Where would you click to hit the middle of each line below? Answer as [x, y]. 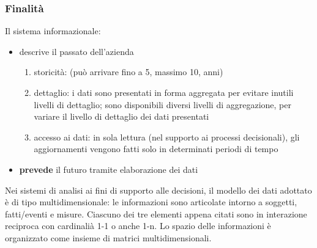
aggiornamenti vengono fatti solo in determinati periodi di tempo [156, 149]
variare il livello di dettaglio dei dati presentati [121, 116]
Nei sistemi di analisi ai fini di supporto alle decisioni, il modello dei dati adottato [158, 190]
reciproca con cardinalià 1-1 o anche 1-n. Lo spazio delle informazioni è [138, 226]
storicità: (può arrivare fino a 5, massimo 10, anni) [129, 72]
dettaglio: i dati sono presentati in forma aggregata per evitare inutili [164, 92]
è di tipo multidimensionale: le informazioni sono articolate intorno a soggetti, [151, 202]
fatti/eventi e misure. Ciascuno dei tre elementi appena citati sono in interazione [156, 213]
